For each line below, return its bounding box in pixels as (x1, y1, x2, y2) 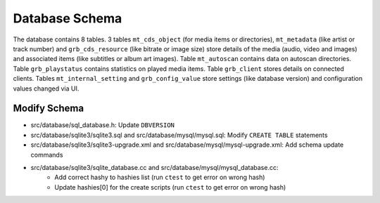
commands (30, 150, 63, 159)
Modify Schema (13, 103, 84, 114)
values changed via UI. (13, 84, 80, 93)
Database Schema (13, 11, 122, 26)
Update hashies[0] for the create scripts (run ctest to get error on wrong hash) (54, 183, 286, 191)
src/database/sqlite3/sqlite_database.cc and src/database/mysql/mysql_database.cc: (30, 163, 279, 171)
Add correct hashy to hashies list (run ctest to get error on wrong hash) (54, 173, 265, 182)
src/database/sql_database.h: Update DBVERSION (30, 121, 175, 129)
